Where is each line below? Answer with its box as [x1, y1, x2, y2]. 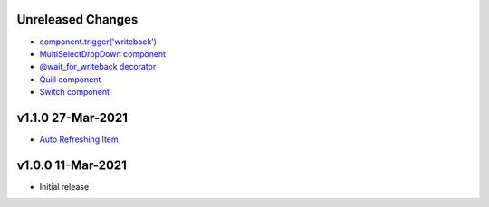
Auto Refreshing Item [39, 134, 119, 145]
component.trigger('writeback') [39, 36, 158, 47]
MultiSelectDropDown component [39, 48, 167, 59]
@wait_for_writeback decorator [39, 61, 157, 72]
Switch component [39, 87, 110, 98]
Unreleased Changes [16, 12, 139, 27]
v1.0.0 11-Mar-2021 [16, 157, 127, 173]
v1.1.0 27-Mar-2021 [16, 109, 129, 126]
